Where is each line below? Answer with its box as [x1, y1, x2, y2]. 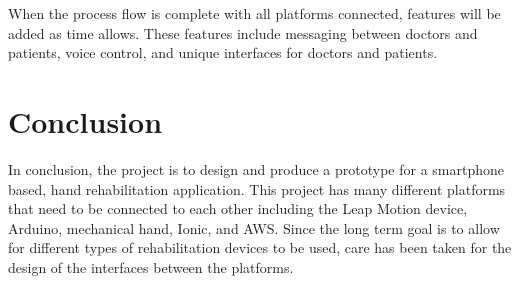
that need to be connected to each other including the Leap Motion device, [8, 198, 468, 219]
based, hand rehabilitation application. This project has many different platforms [8, 178, 506, 199]
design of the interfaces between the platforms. [8, 256, 294, 277]
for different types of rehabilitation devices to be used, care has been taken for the [8, 237, 512, 258]
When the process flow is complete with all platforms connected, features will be [8, 3, 501, 23]
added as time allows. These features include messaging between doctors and [8, 22, 478, 43]
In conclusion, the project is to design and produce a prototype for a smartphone [8, 158, 504, 179]
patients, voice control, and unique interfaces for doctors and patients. [8, 42, 438, 63]
